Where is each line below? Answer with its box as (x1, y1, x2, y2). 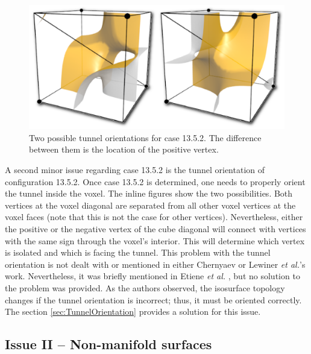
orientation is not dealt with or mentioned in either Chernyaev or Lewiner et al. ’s (5, 258, 306, 270)
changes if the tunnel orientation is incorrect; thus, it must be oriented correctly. (5, 293, 302, 306)
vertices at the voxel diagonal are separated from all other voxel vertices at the (5, 198, 296, 211)
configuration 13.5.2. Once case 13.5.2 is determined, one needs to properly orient (5, 175, 306, 188)
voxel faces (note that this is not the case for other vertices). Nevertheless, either (5, 210, 303, 223)
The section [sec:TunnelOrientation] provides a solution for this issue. (5, 305, 261, 318)
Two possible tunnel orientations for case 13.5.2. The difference (29, 131, 262, 144)
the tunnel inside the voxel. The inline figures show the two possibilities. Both (5, 187, 293, 200)
